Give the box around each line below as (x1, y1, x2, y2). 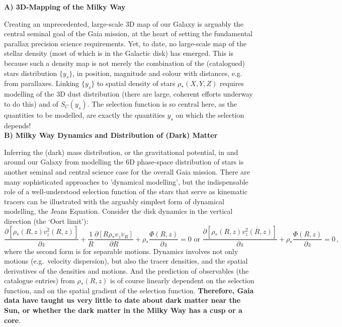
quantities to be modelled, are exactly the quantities (4, 109, 165, 120)
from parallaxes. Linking (4, 78, 79, 89)
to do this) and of (4, 98, 58, 109)
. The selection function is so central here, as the (87, 98, 237, 109)
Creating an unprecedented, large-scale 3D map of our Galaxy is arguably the (4, 18, 243, 29)
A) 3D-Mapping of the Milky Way (4, 2, 126, 12)
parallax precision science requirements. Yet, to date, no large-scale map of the (4, 38, 246, 48)
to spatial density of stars (97, 78, 176, 89)
